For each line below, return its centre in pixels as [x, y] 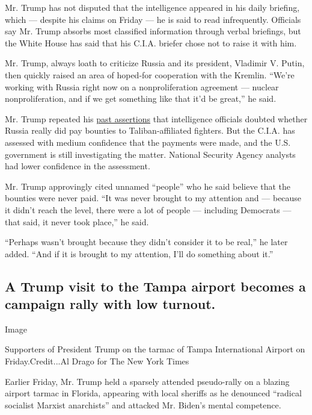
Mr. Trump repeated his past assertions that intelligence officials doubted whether [156, 118]
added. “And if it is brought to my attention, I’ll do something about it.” [139, 253]
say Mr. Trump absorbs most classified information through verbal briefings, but [153, 31]
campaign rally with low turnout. [110, 304]
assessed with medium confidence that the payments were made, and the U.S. [148, 142]
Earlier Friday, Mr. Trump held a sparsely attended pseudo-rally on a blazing [147, 381]
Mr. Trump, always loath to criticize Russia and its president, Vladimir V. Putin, [155, 63]
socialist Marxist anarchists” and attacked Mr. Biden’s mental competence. [143, 404]
